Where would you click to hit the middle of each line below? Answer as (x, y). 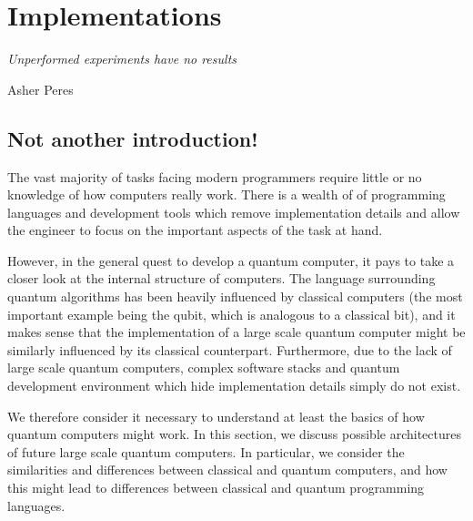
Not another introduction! (133, 138)
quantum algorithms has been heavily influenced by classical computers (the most (235, 296)
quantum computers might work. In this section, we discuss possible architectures (234, 434)
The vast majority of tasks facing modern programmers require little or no (215, 176)
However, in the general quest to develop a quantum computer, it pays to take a (231, 260)
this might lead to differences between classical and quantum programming (216, 488)
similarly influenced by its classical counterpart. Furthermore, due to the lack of (230, 349)
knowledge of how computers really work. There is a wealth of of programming (226, 194)
